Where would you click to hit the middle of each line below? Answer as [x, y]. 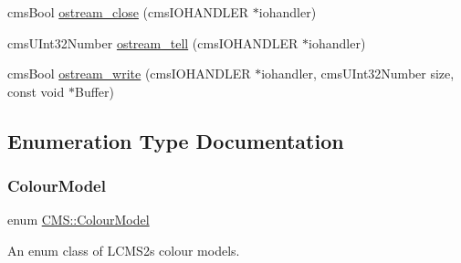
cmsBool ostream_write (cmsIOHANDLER [129, 74]
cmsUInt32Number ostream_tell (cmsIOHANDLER [153, 42]
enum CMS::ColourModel [79, 220]
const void [36, 91]
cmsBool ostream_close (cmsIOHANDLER [128, 12]
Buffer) [94, 91]
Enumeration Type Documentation [176, 140]
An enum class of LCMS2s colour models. [124, 250]
